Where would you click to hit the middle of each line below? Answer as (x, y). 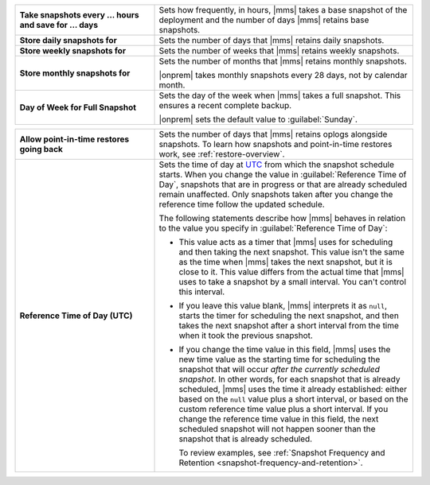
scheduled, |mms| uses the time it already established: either (293, 389)
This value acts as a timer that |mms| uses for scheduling (286, 242)
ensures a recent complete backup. (225, 105)
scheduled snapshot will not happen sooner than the (277, 429)
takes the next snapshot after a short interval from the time (289, 326)
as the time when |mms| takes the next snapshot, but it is (286, 262)
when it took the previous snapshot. (246, 336)
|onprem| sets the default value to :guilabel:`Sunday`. (258, 119)
